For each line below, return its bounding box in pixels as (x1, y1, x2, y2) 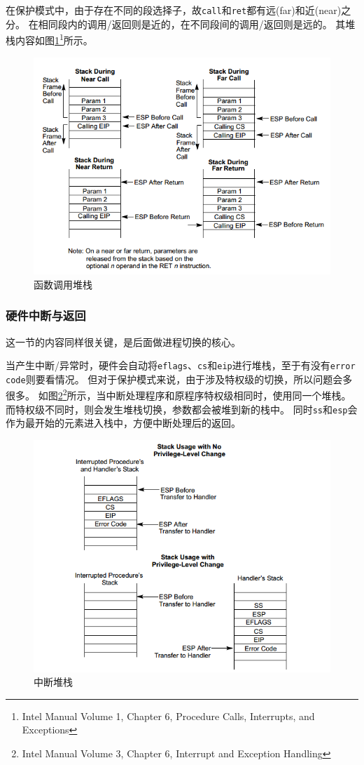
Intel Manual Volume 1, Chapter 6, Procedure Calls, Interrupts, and (22, 708, 315, 723)
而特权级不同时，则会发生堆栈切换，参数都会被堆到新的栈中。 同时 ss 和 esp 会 (6, 401, 358, 416)
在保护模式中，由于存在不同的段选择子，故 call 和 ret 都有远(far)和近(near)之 (6, 3, 351, 17)
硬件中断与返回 (6, 307, 86, 324)
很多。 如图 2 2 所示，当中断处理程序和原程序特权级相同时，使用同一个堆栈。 (6, 386, 351, 403)
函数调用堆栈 (34, 277, 92, 291)
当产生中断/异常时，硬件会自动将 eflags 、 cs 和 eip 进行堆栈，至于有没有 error (6, 358, 356, 373)
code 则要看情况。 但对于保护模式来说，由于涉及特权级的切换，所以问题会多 (6, 371, 353, 386)
